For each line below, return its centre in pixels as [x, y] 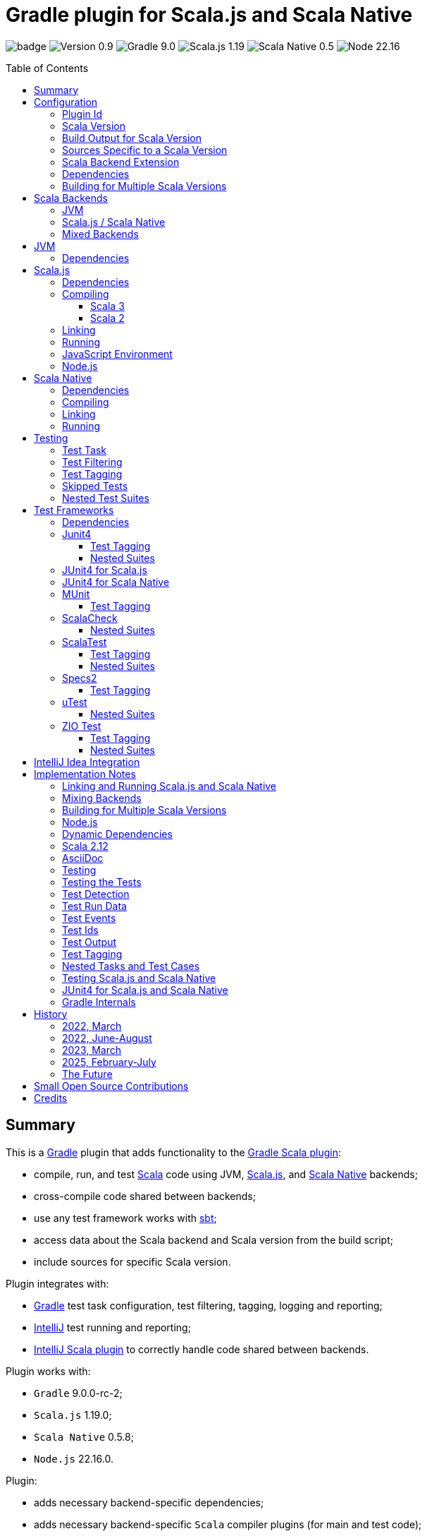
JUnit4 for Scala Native [116, 582]
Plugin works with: [48, 1371]
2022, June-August [107, 1038]
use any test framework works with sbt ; [125, 1218]
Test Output [89, 942]
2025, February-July [109, 1062]
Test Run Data [94, 906]
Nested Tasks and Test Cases [131, 966]
